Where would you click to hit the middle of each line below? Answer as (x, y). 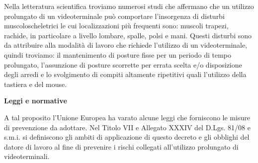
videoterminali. (27, 156)
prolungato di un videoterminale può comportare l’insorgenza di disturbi (114, 16)
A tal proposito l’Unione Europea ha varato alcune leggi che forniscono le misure (127, 117)
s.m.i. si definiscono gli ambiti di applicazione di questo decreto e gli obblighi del (127, 137)
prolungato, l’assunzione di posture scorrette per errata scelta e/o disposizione (123, 64)
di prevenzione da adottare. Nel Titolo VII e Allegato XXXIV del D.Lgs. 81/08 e (127, 127)
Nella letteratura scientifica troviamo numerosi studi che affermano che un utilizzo (129, 6)
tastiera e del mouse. (36, 84)
